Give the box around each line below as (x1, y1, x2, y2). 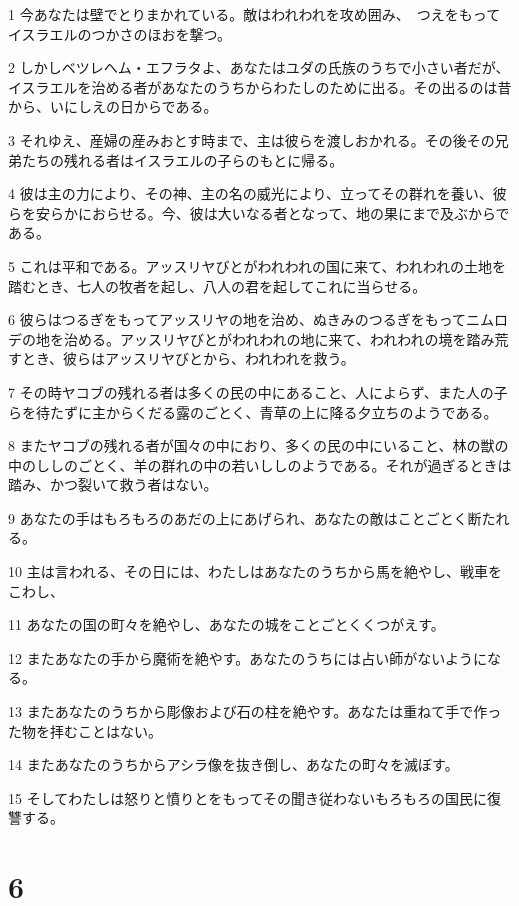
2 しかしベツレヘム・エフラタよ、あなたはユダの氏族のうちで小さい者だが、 (8, 57, 510, 78)
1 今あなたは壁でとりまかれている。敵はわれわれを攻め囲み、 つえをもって (8, 4, 501, 24)
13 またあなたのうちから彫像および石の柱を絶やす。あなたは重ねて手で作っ (8, 701, 502, 722)
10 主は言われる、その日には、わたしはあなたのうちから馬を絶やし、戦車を (8, 561, 502, 582)
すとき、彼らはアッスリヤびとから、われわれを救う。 (8, 348, 355, 369)
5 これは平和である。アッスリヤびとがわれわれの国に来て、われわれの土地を (8, 255, 507, 276)
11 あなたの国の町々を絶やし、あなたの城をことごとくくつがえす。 (8, 614, 445, 635)
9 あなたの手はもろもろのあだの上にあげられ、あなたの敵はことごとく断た (8, 507, 496, 528)
